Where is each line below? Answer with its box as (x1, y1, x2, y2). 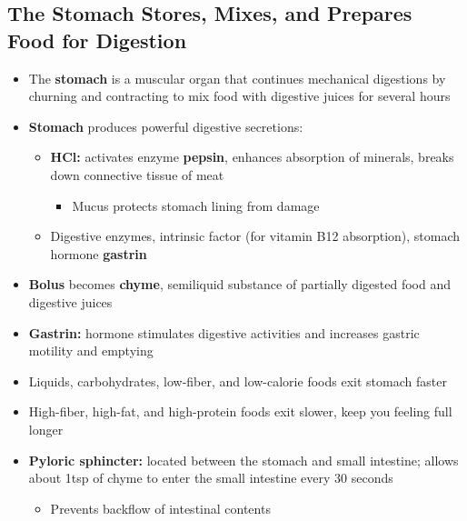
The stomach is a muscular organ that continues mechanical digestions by (28, 68, 446, 87)
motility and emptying (28, 341, 154, 360)
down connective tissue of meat (50, 165, 224, 184)
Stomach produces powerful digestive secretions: (28, 116, 303, 135)
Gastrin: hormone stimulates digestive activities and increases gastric (28, 323, 420, 342)
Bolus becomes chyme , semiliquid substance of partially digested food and (28, 275, 451, 294)
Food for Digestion (7, 25, 187, 54)
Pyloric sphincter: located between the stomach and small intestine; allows (28, 450, 459, 469)
